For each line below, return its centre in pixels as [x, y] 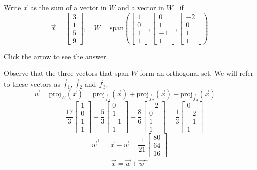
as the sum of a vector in [69, 7]
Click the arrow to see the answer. [56, 56]
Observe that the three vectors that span [66, 73]
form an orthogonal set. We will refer [197, 73]
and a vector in [141, 7]
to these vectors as [32, 84]
